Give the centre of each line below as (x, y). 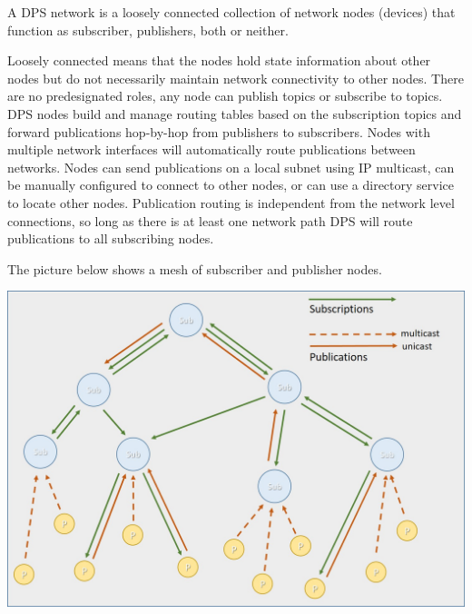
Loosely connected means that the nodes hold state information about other (219, 60)
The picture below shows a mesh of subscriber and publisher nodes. (195, 268)
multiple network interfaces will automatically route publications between (211, 149)
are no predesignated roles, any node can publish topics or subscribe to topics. (225, 96)
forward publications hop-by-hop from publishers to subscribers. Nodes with (219, 131)
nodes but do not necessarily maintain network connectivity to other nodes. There (236, 78)
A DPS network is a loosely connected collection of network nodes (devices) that (231, 12)
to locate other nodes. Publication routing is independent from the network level (231, 202)
